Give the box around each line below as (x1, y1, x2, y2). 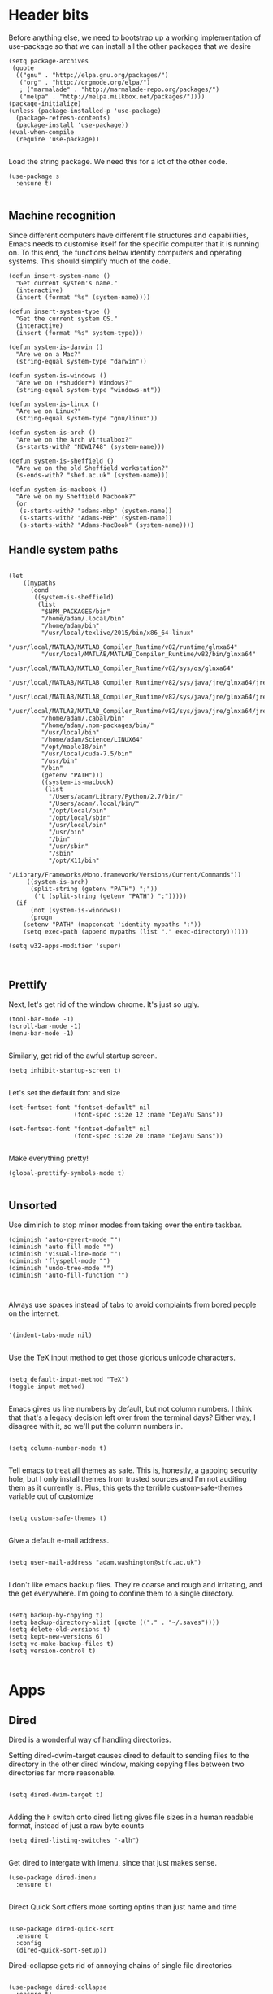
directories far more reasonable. (8, 1768, 116, 1778)
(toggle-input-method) (8, 1382, 85, 1391)
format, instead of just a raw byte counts (8, 1821, 145, 1831)
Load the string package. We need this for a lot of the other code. (8, 156, 227, 166)
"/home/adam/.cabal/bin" (41, 714, 126, 722)
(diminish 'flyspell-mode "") (8, 1257, 111, 1265)
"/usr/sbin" (48, 842, 89, 851)
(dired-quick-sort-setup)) (15, 1946, 107, 1955)
